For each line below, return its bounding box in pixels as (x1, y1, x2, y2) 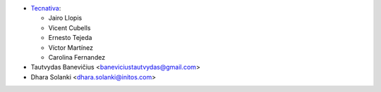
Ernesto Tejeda (48, 34, 92, 42)
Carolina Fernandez (48, 53, 106, 61)
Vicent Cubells (48, 23, 91, 32)
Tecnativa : (30, 4, 61, 12)
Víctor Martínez (48, 43, 94, 52)
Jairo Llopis (48, 14, 83, 22)
